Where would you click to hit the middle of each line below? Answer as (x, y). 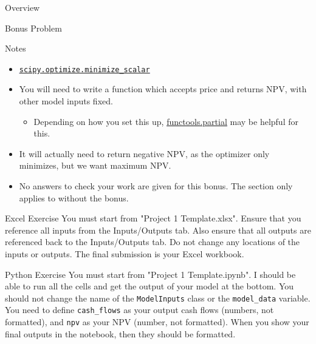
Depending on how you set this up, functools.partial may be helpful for (166, 121)
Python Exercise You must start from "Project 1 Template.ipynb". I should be (150, 274)
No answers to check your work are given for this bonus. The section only (156, 186)
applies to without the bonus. (74, 197)
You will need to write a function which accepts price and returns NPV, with (163, 89)
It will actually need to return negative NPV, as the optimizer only (144, 153)
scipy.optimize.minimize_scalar (84, 69)
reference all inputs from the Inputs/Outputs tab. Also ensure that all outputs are (158, 230)
